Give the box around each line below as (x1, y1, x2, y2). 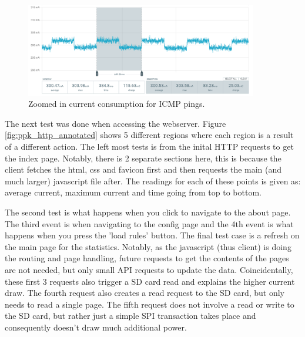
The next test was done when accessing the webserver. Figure (5, 117, 226, 129)
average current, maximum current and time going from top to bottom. (5, 186, 262, 198)
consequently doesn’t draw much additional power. (5, 321, 187, 333)
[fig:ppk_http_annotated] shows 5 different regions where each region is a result (5, 129, 294, 141)
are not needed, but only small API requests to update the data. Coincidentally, (5, 263, 293, 275)
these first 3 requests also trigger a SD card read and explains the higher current (5, 275, 295, 287)
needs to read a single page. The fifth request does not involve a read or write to (5, 298, 294, 310)
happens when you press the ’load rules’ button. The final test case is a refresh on (5, 229, 300, 241)
